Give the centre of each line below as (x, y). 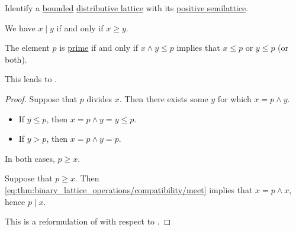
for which (234, 98)
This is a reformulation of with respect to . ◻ (88, 221)
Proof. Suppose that (41, 98)
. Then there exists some (164, 98)
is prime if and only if (99, 48)
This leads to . (31, 79)
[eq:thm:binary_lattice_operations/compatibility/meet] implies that (129, 189)
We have (20, 27)
